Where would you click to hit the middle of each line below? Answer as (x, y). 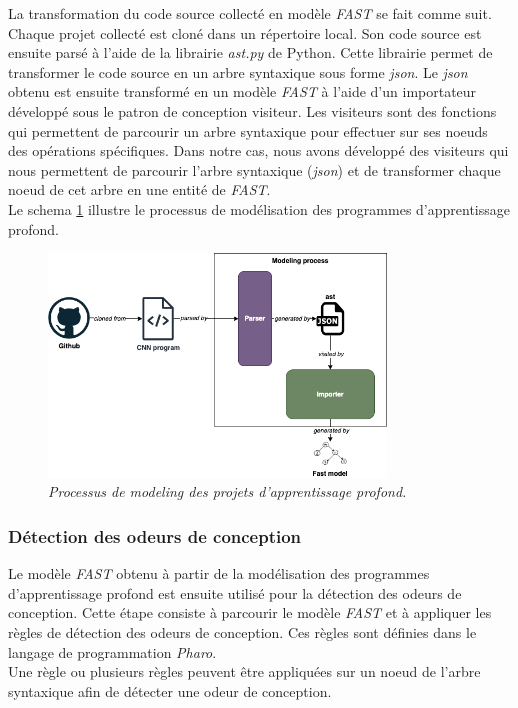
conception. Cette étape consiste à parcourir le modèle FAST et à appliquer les (250, 612)
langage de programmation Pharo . (112, 651)
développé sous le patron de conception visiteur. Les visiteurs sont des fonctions (252, 110)
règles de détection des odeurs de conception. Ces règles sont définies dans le (242, 631)
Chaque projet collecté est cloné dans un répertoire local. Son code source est (245, 32)
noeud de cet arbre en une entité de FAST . (139, 189)
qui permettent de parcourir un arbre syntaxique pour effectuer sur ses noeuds (248, 130)
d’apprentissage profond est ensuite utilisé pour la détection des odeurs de (235, 592)
